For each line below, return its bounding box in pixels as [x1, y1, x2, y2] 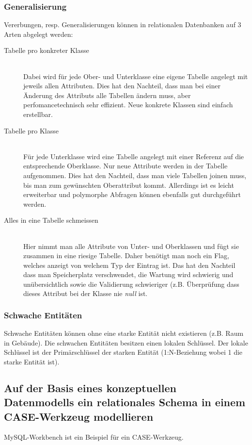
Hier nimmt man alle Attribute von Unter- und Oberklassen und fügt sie [23, 241, 239, 251]
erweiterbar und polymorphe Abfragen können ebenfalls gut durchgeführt [23, 189, 241, 199]
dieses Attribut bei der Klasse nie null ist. [23, 288, 148, 298]
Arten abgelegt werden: [4, 29, 73, 39]
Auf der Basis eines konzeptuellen [4, 380, 176, 396]
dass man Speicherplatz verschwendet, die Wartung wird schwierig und [23, 269, 234, 280]
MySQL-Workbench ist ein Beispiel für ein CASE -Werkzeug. [4, 431, 184, 442]
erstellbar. [23, 109, 53, 119]
